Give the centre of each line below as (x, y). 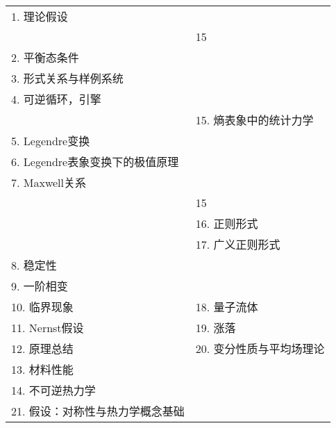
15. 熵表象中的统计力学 (254, 120)
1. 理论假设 (40, 16)
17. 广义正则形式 (238, 244)
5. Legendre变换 (51, 141)
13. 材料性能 (42, 369)
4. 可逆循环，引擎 (56, 99)
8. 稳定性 (34, 265)
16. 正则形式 (227, 223)
